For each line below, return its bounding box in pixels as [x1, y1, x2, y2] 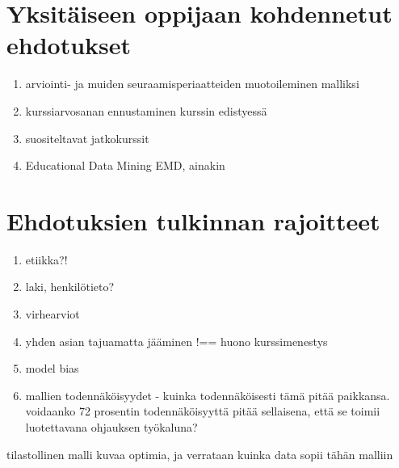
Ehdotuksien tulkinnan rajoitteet [6, 204, 380, 237]
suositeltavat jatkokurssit [25, 129, 149, 146]
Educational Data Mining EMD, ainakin [25, 157, 225, 174]
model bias [25, 360, 79, 377]
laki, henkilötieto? [25, 278, 115, 295]
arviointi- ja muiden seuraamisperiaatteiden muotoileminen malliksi [25, 75, 359, 92]
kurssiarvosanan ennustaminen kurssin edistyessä [25, 102, 267, 119]
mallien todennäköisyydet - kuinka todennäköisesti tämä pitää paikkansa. [25, 386, 390, 403]
